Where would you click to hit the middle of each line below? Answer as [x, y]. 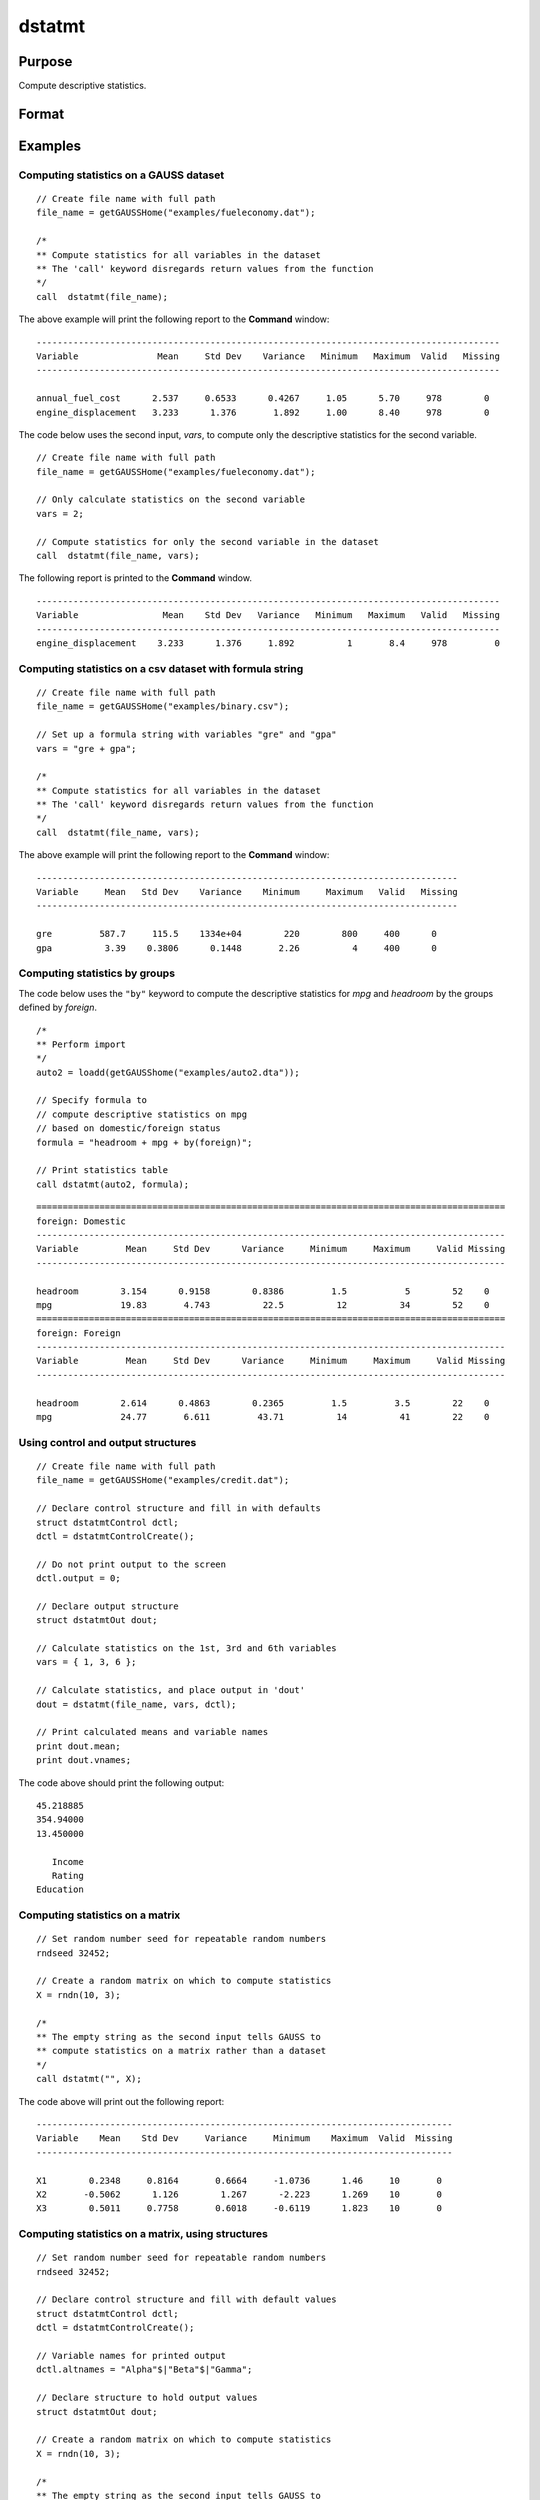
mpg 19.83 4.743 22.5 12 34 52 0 [263, 1304]
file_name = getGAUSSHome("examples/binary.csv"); [163, 706]
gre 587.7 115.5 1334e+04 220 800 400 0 [236, 934]
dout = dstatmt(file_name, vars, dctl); [136, 1704]
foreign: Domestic [81, 1221]
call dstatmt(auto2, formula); [113, 1184]
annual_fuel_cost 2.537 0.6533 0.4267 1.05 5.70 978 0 [263, 398]
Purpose [45, 61]
